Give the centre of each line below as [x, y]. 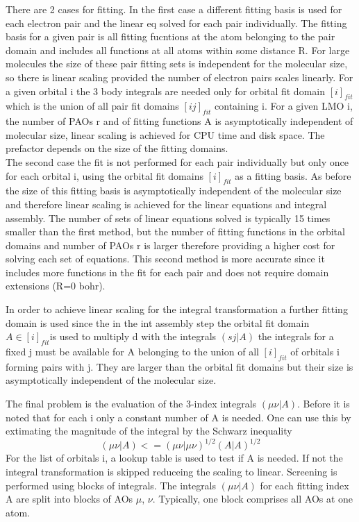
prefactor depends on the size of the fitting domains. [117, 148]
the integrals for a [296, 336]
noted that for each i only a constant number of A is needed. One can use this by [178, 417]
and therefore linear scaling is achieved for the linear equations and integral [166, 204]
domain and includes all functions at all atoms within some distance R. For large [178, 50]
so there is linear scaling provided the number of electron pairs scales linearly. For [179, 77]
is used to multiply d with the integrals [133, 336]
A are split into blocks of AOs [69, 499]
